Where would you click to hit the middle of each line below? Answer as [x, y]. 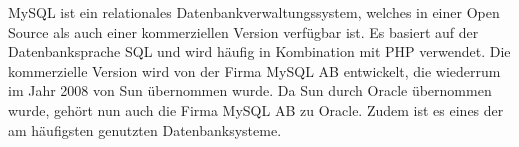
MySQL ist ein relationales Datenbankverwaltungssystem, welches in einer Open [254, 12]
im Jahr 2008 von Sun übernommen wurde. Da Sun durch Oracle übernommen [250, 90]
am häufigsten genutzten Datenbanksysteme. [145, 129]
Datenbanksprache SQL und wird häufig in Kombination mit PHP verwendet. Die [259, 51]
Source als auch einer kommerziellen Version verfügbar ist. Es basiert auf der [243, 31]
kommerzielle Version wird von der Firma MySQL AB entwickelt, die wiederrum [254, 70]
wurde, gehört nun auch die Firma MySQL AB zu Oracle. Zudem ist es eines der [256, 109]
